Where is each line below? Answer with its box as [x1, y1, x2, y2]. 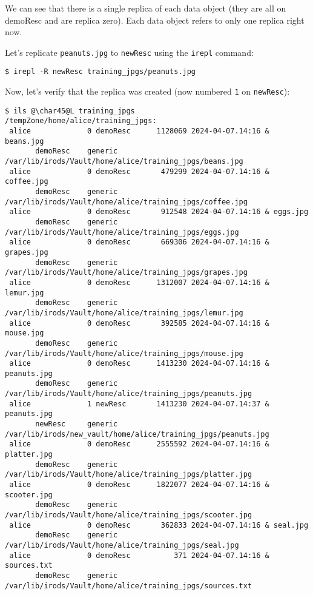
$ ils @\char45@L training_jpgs [5, 106, 135, 115]
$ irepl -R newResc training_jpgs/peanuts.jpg [5, 67, 196, 76]
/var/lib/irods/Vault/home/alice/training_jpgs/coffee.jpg [5, 197, 248, 206]
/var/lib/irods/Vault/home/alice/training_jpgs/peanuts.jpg [5, 389, 252, 398]
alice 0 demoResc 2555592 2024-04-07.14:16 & [9, 440, 269, 449]
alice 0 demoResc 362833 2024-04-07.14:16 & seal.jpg [9, 520, 309, 529]
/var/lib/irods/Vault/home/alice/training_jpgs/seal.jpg [5, 540, 239, 550]
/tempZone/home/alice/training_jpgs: [5, 116, 157, 126]
